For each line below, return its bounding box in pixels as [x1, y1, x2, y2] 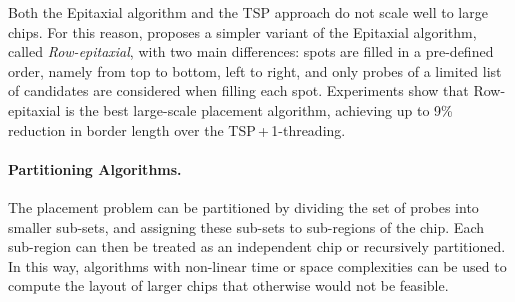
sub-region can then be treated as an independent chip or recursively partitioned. [8, 236, 506, 257]
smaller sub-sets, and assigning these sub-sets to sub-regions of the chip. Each [8, 216, 484, 237]
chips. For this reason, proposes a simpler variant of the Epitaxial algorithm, [8, 21, 477, 42]
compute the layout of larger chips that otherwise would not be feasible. [8, 275, 449, 296]
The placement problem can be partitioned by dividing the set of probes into [8, 196, 479, 217]
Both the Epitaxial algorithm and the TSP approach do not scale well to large [8, 2, 488, 22]
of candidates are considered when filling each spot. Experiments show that [8, 80, 469, 101]
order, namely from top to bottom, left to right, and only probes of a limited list [8, 60, 502, 81]
